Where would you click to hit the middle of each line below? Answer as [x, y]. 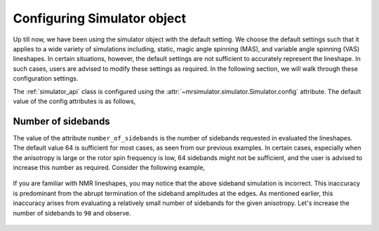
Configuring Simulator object [100, 18]
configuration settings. [46, 79]
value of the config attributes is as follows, [74, 101]
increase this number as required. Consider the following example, [109, 167]
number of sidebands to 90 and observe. [72, 213]
